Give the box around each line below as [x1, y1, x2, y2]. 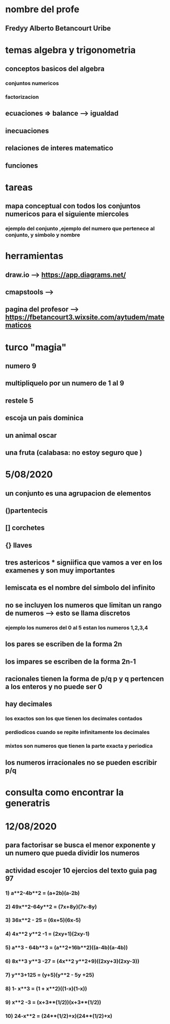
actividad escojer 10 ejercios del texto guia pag [5, 866, 157, 875]
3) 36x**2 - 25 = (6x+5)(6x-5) [5, 916, 81, 924]
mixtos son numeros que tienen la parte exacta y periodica [5, 743, 153, 750]
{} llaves [5, 541, 32, 549]
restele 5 [5, 396, 34, 405]
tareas [5, 181, 33, 193]
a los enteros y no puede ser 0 [5, 682, 103, 691]
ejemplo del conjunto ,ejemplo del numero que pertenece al [5, 225, 155, 232]
